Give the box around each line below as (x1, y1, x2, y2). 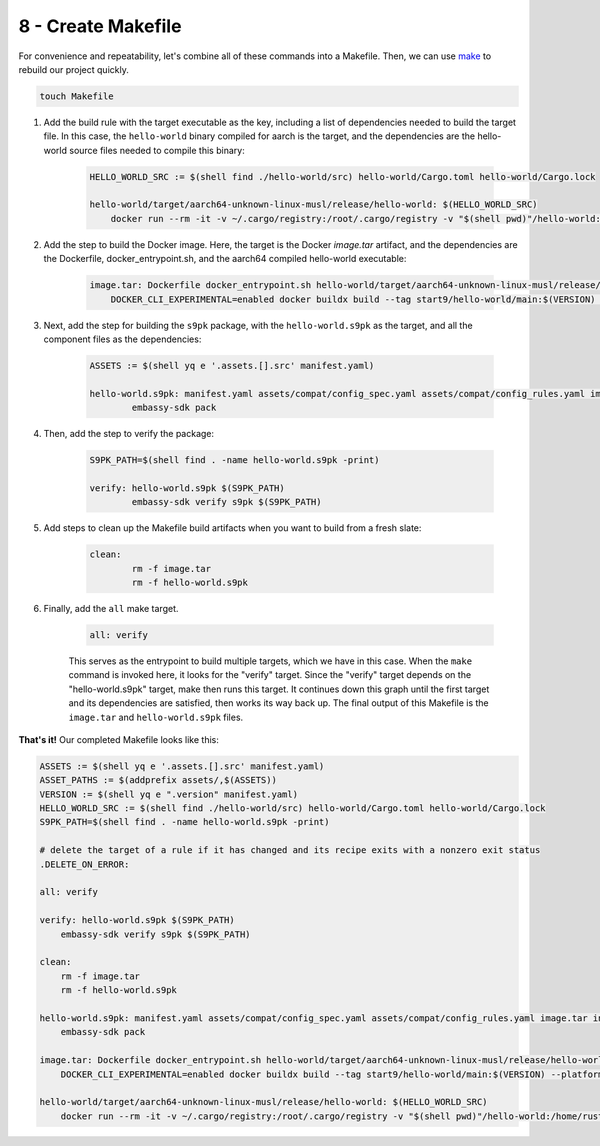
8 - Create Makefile (18, 15, 182, 37)
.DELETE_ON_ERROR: (39, 858, 130, 870)
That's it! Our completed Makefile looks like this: (18, 733, 220, 745)
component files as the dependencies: (43, 333, 202, 345)
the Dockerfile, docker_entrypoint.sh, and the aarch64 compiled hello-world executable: (43, 253, 407, 265)
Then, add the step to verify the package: (43, 428, 215, 440)
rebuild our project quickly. (18, 63, 129, 75)
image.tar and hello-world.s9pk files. (68, 711, 244, 723)
